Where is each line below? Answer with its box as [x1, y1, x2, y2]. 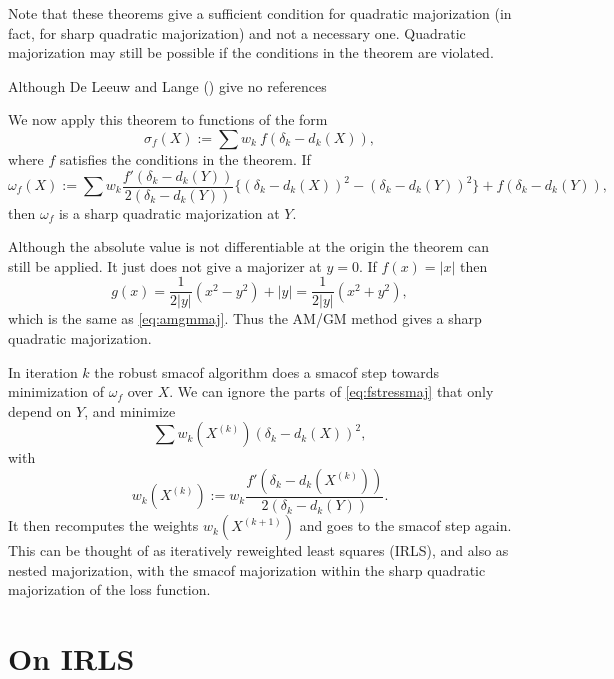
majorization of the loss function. [8, 579, 211, 600]
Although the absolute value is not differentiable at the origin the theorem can [8, 236, 489, 257]
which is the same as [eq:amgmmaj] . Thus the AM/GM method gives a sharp [8, 308, 482, 329]
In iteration [8, 361, 78, 382]
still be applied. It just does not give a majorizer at [8, 255, 322, 276]
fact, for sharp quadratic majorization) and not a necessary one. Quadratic [8, 22, 466, 43]
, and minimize [84, 400, 176, 421]
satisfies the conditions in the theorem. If [60, 148, 311, 169]
